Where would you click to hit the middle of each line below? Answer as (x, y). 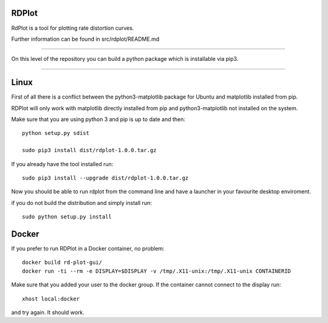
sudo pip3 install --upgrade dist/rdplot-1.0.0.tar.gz (105, 178)
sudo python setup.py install (67, 217)
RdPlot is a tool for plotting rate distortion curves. (73, 28)
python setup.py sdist (56, 133)
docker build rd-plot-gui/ (62, 262)
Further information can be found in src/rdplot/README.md (85, 39)
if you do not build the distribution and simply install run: (81, 203)
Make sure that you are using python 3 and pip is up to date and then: (98, 119)
